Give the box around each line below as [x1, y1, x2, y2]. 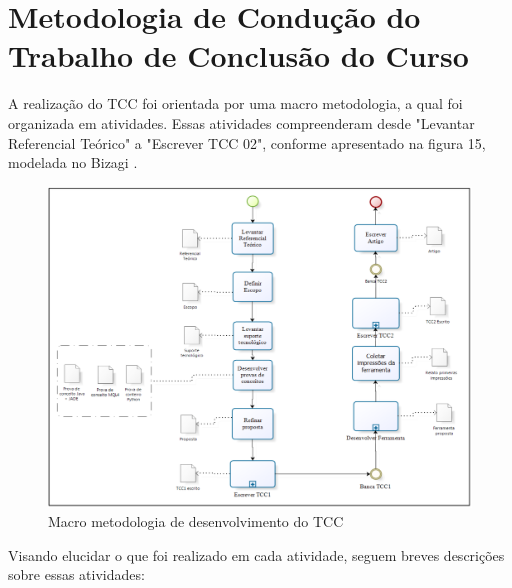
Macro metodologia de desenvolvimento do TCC [48, 511, 344, 532]
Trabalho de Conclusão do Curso [8, 35, 469, 76]
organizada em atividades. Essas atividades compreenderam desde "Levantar [8, 112, 475, 133]
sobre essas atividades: [8, 564, 145, 585]
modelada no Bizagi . [8, 152, 138, 173]
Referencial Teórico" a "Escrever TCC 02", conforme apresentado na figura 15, [8, 132, 486, 153]
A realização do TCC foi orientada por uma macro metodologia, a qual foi [8, 93, 463, 114]
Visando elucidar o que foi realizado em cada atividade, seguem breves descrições [8, 544, 505, 565]
